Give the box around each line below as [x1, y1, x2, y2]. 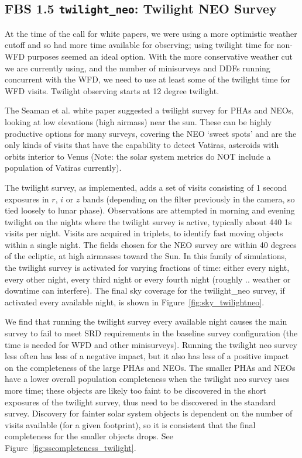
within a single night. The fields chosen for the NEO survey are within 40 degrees [5, 238, 297, 250]
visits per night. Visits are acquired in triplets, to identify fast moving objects [5, 227, 283, 239]
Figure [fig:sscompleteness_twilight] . [5, 441, 136, 453]
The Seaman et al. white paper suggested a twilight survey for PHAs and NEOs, [5, 104, 294, 116]
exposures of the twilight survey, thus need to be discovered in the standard [5, 395, 276, 408]
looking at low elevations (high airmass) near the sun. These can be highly [5, 115, 272, 128]
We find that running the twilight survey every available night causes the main [5, 315, 287, 328]
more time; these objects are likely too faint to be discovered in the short [5, 384, 266, 396]
